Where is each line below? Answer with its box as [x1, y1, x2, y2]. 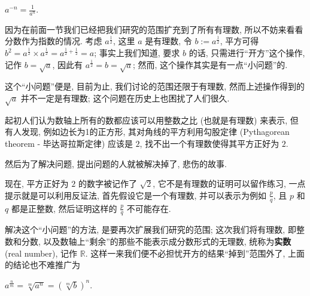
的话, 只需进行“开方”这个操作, [189, 47, 305, 59]
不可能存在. [126, 202, 171, 214]
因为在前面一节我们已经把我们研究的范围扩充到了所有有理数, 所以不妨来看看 [5, 23, 303, 35]
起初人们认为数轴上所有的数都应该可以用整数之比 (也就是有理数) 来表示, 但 [5, 113, 299, 126]
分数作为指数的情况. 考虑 [5, 35, 102, 47]
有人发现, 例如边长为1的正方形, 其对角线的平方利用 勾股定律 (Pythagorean [5, 125, 290, 138]
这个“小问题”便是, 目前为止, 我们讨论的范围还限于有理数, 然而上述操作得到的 [5, 80, 305, 92]
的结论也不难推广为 [5, 258, 80, 271]
